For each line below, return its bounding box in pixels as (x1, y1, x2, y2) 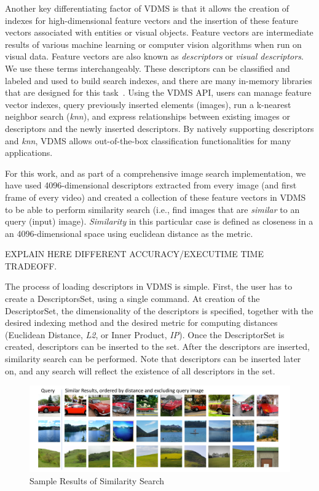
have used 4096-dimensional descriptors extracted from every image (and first (5, 179, 297, 191)
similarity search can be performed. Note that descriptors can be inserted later (5, 352, 301, 365)
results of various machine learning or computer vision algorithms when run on (5, 37, 302, 50)
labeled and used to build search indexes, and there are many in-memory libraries (5, 74, 312, 87)
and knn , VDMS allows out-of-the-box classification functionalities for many (5, 134, 291, 147)
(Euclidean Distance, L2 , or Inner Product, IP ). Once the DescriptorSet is (5, 328, 285, 341)
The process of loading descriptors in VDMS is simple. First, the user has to (5, 280, 293, 293)
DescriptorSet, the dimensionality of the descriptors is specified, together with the (5, 304, 313, 317)
